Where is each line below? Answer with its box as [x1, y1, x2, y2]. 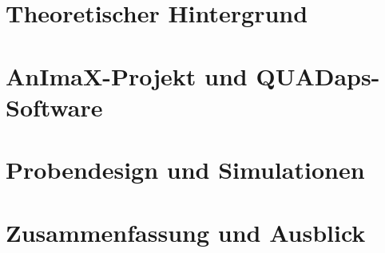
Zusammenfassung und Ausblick [6, 215, 366, 248]
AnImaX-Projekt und [6, 59, 248, 92]
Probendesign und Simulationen [6, 153, 365, 186]
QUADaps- [256, 59, 380, 92]
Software [6, 90, 103, 123]
